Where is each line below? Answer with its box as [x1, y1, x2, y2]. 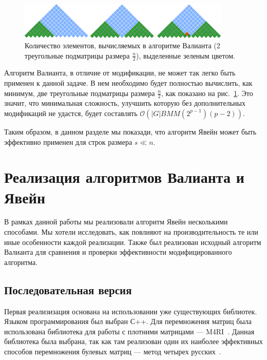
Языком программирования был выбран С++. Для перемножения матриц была [4, 316, 252, 327]
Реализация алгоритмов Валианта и [4, 166, 244, 187]
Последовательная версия [4, 281, 132, 297]
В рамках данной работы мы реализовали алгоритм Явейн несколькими [4, 216, 228, 227]
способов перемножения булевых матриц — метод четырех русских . [4, 346, 221, 356]
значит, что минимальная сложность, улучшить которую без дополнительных [4, 98, 245, 108]
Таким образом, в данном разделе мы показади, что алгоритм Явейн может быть [4, 126, 257, 137]
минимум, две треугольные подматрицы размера [4, 87, 155, 98]
